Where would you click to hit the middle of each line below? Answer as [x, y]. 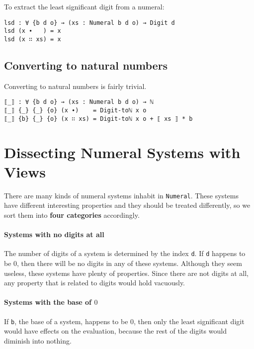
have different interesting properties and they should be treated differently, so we [127, 205]
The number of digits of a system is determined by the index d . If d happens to [125, 253]
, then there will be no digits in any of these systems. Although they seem [129, 263]
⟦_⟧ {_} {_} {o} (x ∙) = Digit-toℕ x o [75, 111]
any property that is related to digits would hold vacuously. [94, 283]
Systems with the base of [48, 302]
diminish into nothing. [38, 340]
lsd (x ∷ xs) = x [33, 39]
